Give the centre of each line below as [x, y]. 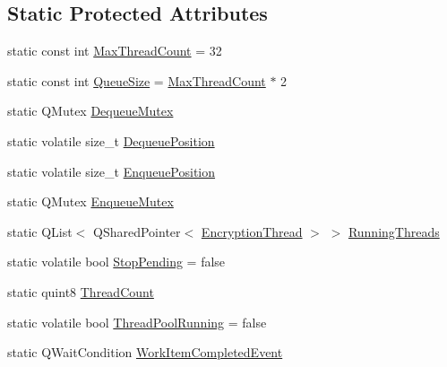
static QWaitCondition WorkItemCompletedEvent [145, 352]
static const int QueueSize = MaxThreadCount [137, 80]
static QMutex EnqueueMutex [90, 201]
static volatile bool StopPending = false [116, 262]
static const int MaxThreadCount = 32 [115, 51]
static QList [40, 231]
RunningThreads [394, 231]
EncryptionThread [252, 231]
